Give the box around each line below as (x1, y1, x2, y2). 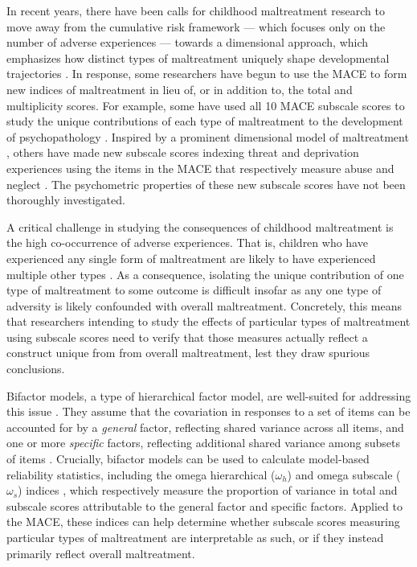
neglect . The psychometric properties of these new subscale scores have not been (6, 175, 406, 192)
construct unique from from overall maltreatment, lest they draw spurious (6, 344, 370, 361)
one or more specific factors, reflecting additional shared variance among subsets (6, 434, 401, 451)
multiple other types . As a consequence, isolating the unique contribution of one (6, 265, 404, 282)
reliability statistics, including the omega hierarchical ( (6, 466, 276, 483)
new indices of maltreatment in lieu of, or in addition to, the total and (6, 80, 353, 97)
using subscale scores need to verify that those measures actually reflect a (6, 328, 368, 345)
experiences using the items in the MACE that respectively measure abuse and (6, 159, 395, 176)
